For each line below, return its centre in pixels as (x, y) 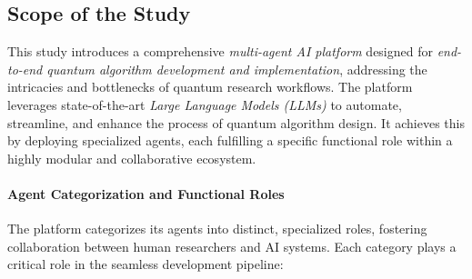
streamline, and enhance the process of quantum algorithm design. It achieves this (236, 122)
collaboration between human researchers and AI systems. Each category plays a (232, 246)
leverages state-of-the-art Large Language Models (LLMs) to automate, (205, 104)
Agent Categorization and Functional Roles (146, 193)
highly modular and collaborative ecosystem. (132, 158)
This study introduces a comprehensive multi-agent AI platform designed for (220, 51)
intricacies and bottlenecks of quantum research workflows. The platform (210, 87)
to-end (25, 69)
